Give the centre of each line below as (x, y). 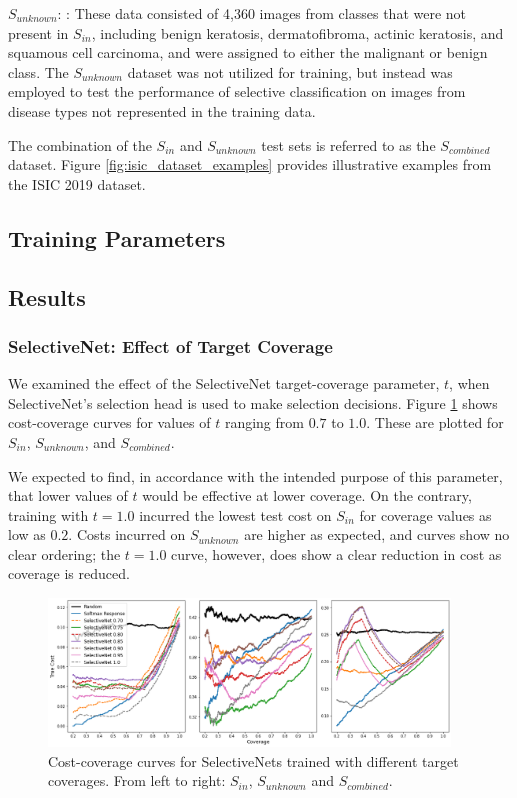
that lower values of (68, 495)
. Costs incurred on (127, 534)
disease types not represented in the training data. (162, 110)
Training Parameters (117, 237)
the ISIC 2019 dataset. (77, 183)
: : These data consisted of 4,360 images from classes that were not (262, 13)
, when (469, 383)
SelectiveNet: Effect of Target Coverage (170, 345)
